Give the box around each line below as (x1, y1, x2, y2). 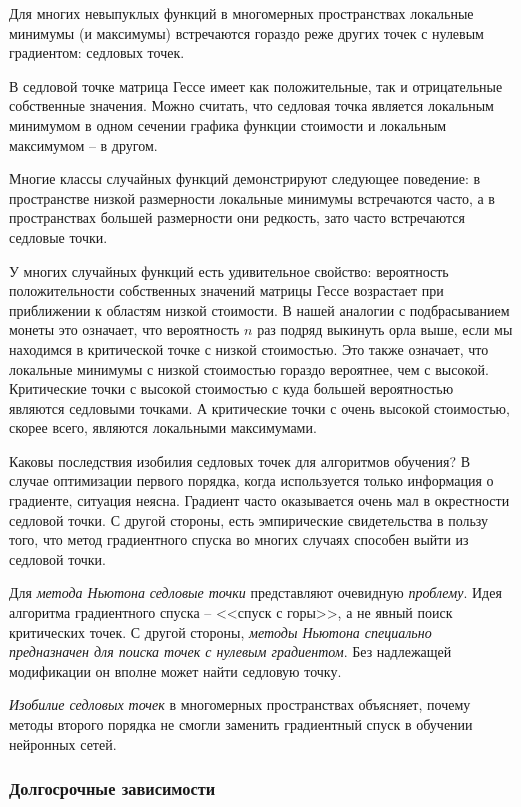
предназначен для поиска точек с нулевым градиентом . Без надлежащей (9, 641, 452, 662)
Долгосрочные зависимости (9, 776, 216, 801)
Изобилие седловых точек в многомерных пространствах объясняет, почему (9, 694, 471, 715)
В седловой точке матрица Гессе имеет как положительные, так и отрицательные (9, 75, 503, 96)
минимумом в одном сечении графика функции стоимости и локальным (9, 114, 447, 135)
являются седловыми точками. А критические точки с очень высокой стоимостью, (9, 397, 510, 418)
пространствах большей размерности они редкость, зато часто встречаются (9, 207, 466, 228)
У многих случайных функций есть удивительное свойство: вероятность (9, 260, 449, 281)
